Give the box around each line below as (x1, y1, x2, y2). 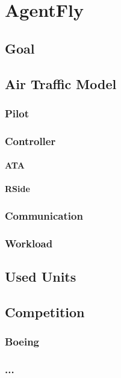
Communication (5, 208, 83, 223)
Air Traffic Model (5, 74, 117, 93)
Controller (5, 133, 56, 148)
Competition (5, 302, 85, 321)
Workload (5, 235, 53, 250)
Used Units (5, 267, 76, 286)
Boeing (5, 334, 40, 349)
